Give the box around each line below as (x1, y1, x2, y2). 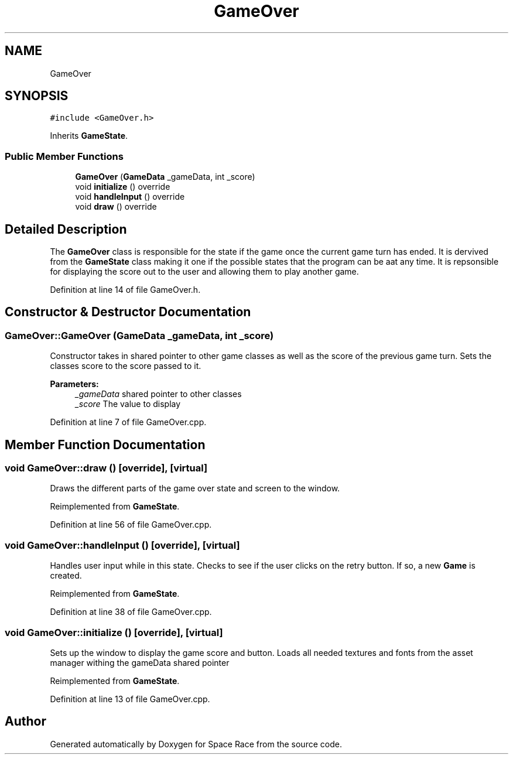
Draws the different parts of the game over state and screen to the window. (50, 483, 340, 494)
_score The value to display (75, 399, 181, 409)
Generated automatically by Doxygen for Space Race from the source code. (50, 739, 342, 749)
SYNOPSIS (5, 88, 69, 104)
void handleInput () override (75, 192, 185, 202)
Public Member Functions (5, 150, 124, 162)
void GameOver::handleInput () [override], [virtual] (5, 539, 240, 551)
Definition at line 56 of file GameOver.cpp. (50, 519, 212, 530)
